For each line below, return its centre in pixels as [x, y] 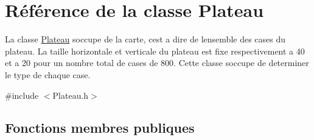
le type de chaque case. [48, 74]
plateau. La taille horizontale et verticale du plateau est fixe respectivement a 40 [155, 51]
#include [22, 95]
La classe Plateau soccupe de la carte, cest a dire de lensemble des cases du [145, 39]
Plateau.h [71, 95]
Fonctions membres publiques [100, 128]
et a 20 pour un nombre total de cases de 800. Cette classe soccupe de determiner [157, 63]
